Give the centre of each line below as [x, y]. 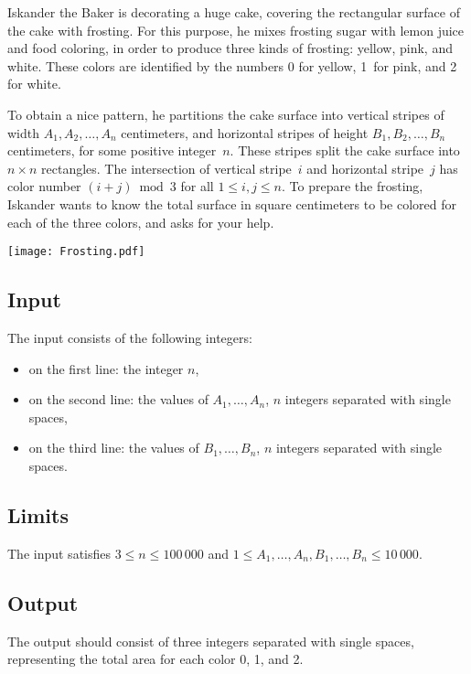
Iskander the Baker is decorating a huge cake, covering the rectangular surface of [234, 12]
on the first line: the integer [106, 368]
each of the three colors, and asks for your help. [141, 222]
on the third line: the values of [114, 448]
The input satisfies [59, 553]
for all [197, 186]
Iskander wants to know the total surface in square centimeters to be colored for [232, 203]
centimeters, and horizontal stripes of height [245, 132]
